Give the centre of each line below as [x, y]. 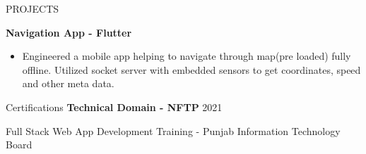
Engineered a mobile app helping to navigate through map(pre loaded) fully [187, 56]
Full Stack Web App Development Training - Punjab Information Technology [173, 130]
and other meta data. [68, 83]
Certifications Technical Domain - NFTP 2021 [114, 107]
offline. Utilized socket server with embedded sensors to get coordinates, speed [191, 69]
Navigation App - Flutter [69, 32]
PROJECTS [33, 8]
